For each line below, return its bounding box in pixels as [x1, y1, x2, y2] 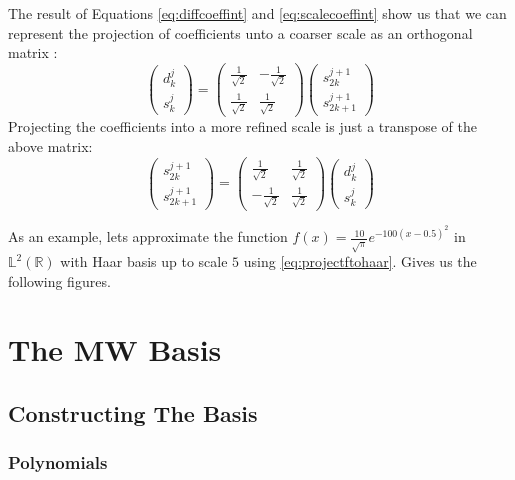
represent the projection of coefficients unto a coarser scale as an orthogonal [8, 22, 473, 43]
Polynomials [8, 450, 108, 475]
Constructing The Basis [8, 398, 258, 429]
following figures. [8, 270, 111, 291]
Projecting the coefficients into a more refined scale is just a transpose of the [8, 116, 477, 137]
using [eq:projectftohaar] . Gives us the [243, 251, 477, 272]
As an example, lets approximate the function [8, 226, 288, 247]
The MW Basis [8, 329, 222, 370]
